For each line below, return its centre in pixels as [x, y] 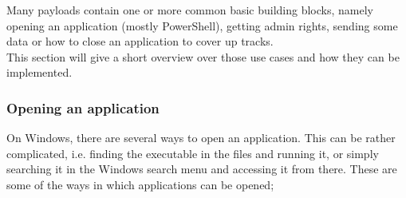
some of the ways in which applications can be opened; [140, 184]
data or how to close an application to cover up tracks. [140, 41]
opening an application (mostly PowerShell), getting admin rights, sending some [202, 25]
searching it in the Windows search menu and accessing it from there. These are [202, 169]
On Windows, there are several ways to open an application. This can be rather [201, 138]
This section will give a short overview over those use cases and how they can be [203, 56]
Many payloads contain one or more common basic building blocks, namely [190, 10]
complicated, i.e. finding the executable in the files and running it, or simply [193, 153]
